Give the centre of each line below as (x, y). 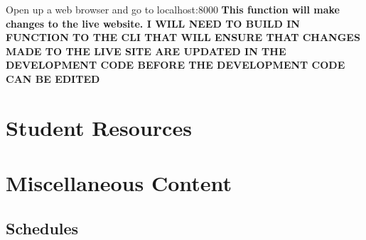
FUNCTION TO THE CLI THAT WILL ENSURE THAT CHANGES (183, 37)
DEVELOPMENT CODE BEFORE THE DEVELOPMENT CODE (176, 65)
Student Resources (99, 127)
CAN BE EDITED (53, 78)
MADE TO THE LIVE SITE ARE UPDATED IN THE (146, 51)
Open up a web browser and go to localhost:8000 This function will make (173, 9)
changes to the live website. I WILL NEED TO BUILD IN (153, 23)
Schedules (42, 228)
